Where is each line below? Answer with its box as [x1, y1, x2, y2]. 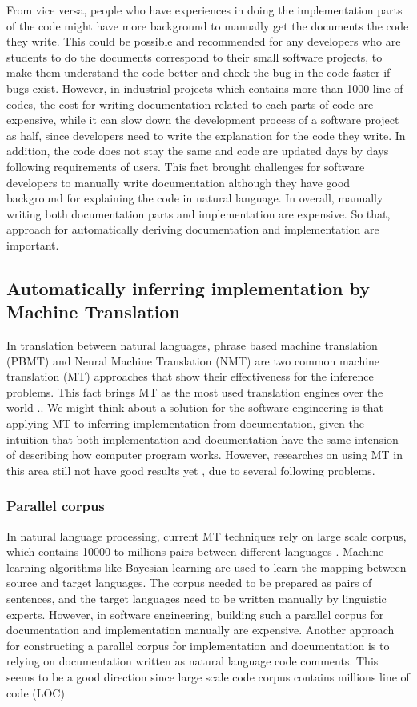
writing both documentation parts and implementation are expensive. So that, [6, 205, 391, 222]
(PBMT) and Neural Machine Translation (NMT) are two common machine [6, 352, 380, 369]
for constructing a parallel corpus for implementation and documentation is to [6, 637, 390, 653]
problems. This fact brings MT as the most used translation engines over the [6, 383, 383, 400]
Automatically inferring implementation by [6, 275, 370, 300]
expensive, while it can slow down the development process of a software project [6, 111, 399, 128]
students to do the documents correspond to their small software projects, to [6, 48, 383, 65]
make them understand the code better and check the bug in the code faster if [6, 64, 391, 81]
